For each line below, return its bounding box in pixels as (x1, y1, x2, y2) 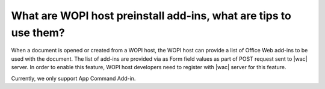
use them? (11, 26, 66, 39)
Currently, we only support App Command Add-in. (11, 75, 136, 82)
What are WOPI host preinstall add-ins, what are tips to (11, 9, 291, 22)
